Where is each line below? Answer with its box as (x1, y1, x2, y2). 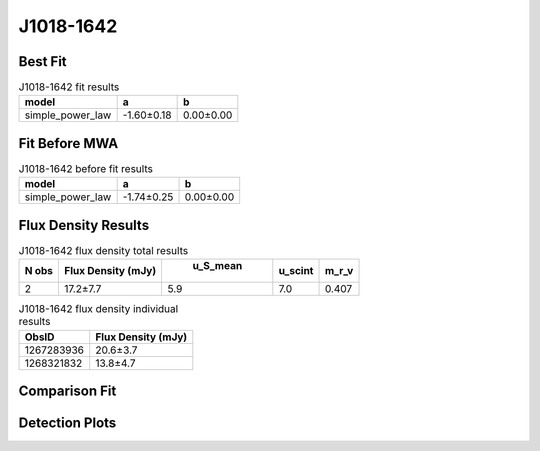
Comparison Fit (18, 383, 117, 400)
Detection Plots (18, 415, 117, 432)
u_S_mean (192, 259, 243, 273)
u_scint (278, 264, 314, 278)
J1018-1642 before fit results (18, 162, 154, 176)
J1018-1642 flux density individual (18, 302, 179, 316)
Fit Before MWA (18, 135, 119, 152)
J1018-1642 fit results (18, 80, 120, 94)
